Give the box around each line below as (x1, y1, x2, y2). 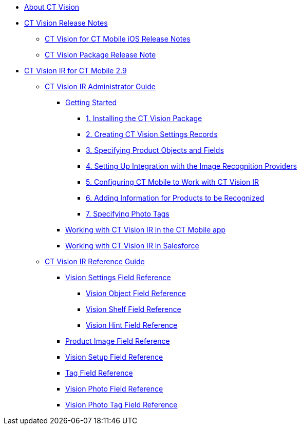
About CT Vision (24, 3, 80, 11)
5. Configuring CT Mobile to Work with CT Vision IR (86, 178, 259, 186)
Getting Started (65, 98, 117, 107)
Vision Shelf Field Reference (86, 305, 181, 314)
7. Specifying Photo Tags (86, 209, 170, 218)
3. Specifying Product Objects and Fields (86, 146, 224, 154)
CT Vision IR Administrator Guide (45, 82, 156, 91)
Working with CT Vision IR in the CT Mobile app (65, 225, 226, 234)
